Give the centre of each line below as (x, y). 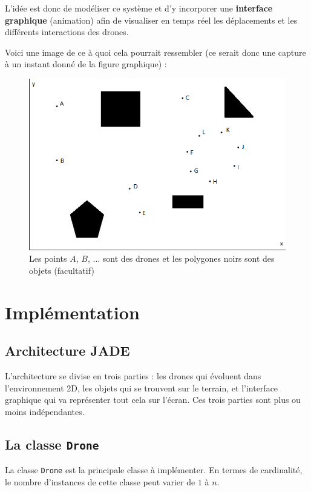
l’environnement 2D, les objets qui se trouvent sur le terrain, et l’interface (142, 387)
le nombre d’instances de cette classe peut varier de (100, 481)
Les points (48, 258)
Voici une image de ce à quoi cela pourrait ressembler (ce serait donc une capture (155, 52)
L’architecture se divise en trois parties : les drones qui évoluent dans (133, 375)
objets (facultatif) (62, 270)
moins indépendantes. (45, 411)
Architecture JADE (67, 351)
